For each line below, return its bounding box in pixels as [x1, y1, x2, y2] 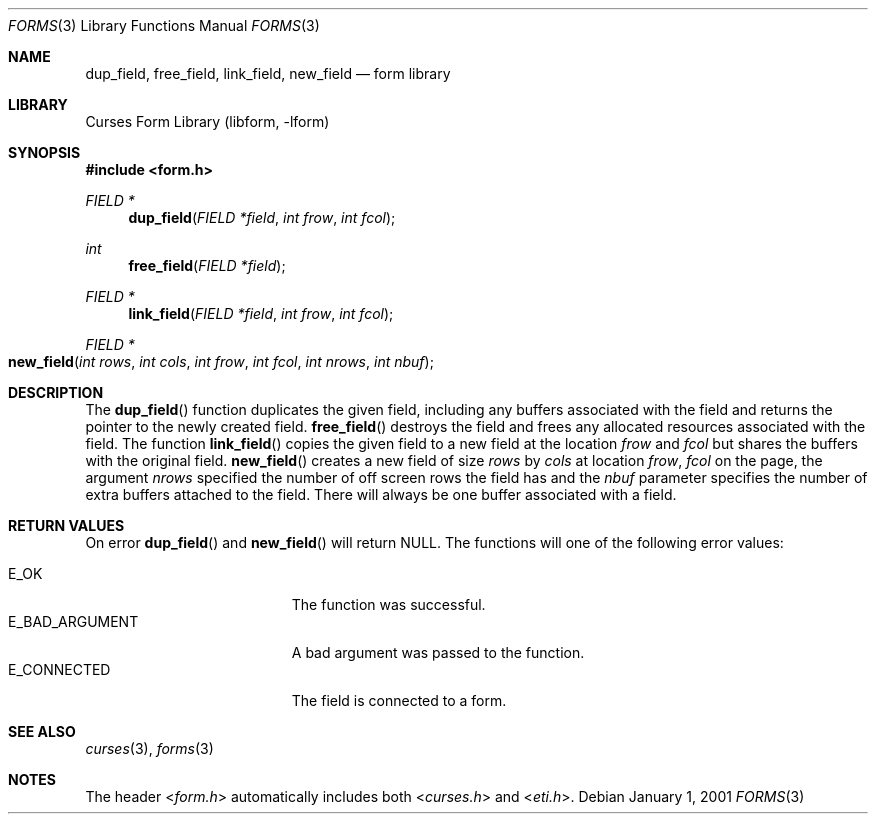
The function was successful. [291, 596, 486, 613]
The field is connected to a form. [291, 692, 507, 709]
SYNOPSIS [8, 144, 81, 161]
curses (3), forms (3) [85, 740, 214, 757]
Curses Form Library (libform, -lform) [85, 113, 330, 130]
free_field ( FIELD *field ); [128, 257, 286, 274]
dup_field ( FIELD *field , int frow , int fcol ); [128, 209, 396, 226]
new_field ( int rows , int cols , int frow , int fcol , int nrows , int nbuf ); [8, 353, 434, 370]
